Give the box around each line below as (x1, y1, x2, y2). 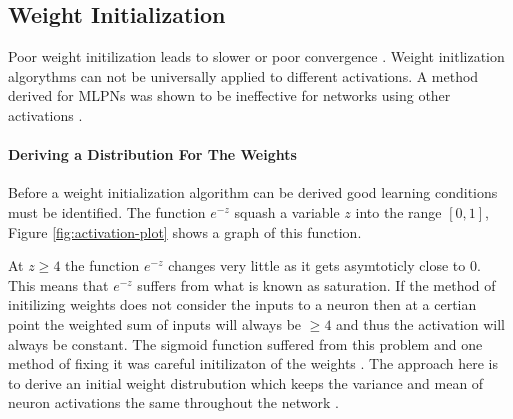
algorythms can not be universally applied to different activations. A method (8, 65, 479, 86)
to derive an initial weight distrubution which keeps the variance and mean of (8, 372, 484, 393)
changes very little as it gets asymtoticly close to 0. (168, 255, 481, 276)
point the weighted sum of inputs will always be (8, 313, 302, 334)
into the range (355, 201, 442, 222)
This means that (8, 274, 109, 295)
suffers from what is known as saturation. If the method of (137, 274, 496, 295)
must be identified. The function (8, 201, 206, 222)
